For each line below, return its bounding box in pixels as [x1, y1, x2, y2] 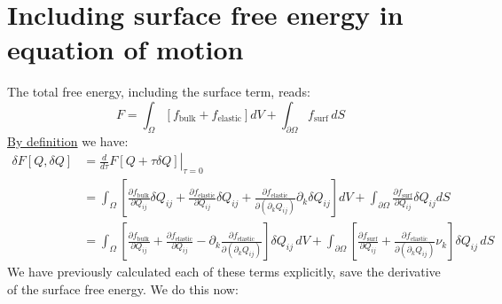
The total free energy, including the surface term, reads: [7, 82, 310, 101]
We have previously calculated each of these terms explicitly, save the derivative [7, 262, 441, 281]
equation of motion [7, 31, 244, 67]
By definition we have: [7, 131, 129, 150]
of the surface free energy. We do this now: [7, 279, 239, 298]
